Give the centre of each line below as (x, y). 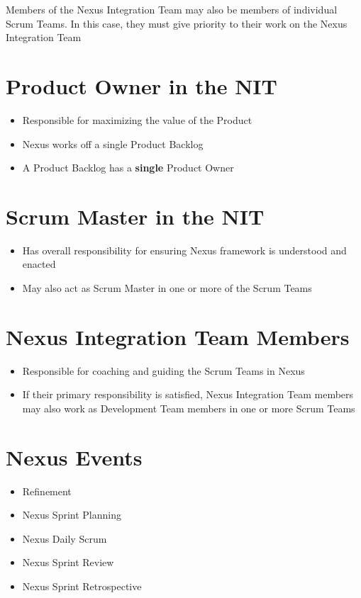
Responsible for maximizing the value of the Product (137, 119)
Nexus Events (74, 457)
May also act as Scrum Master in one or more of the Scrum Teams (167, 288)
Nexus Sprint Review (68, 562)
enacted (39, 264)
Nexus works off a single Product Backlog (113, 143)
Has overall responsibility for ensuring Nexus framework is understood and (184, 250)
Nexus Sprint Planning (72, 515)
